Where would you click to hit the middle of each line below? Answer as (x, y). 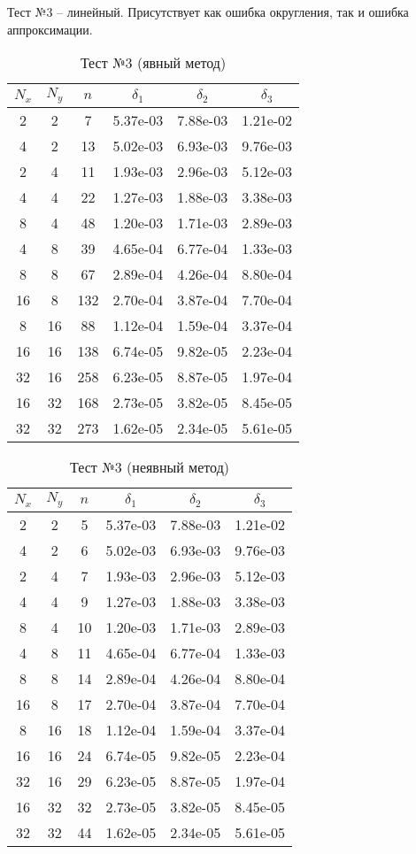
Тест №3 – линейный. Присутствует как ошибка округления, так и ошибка (208, 12)
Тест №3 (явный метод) (153, 63)
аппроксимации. (50, 29)
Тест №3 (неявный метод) (150, 467)
